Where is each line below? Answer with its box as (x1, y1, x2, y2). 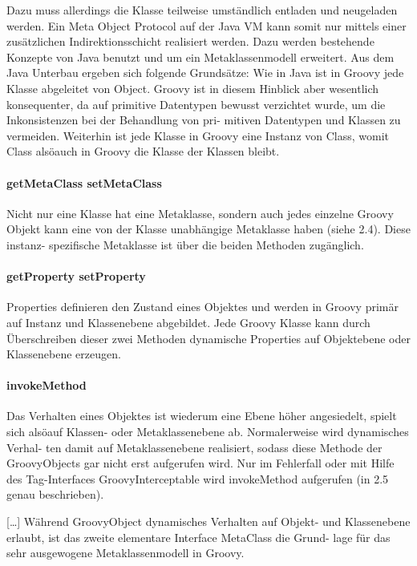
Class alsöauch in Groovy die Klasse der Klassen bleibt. (6, 143, 280, 160)
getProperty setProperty (6, 268, 146, 285)
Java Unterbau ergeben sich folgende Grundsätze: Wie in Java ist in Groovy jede (6, 64, 404, 81)
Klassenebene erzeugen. (6, 346, 121, 362)
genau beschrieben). (6, 486, 104, 503)
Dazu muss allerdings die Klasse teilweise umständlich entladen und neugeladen (6, 2, 398, 18)
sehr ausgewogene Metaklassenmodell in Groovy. (6, 544, 245, 561)
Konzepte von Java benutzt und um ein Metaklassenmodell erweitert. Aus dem (6, 48, 395, 65)
